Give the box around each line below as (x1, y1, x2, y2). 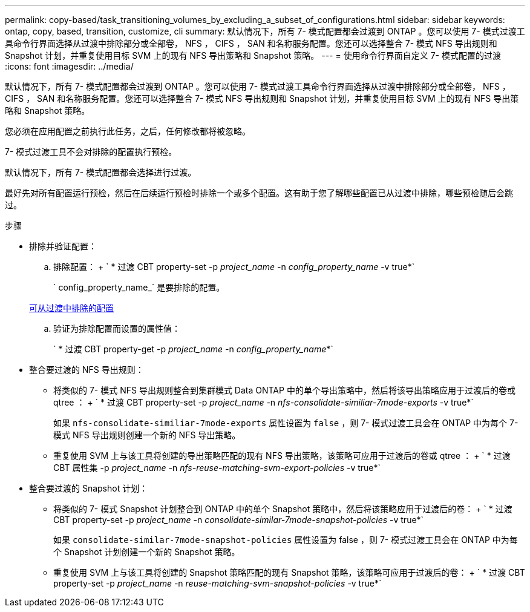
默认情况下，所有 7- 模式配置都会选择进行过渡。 (5, 167, 197, 177)
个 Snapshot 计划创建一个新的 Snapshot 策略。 (53, 547, 240, 557)
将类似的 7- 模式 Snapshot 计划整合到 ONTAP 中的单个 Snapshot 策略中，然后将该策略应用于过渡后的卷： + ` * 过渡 (53, 504, 512, 514)
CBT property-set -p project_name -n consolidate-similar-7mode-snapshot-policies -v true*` (53, 515, 424, 525)
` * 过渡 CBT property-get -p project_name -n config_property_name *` (53, 344, 333, 354)
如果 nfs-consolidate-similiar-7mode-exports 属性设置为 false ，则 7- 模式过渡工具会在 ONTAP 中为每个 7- (53, 418, 519, 428)
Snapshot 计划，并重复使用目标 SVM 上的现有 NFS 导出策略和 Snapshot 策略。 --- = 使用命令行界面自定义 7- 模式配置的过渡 (5, 50, 501, 61)
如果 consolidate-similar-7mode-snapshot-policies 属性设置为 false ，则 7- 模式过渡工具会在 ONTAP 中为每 (53, 535, 518, 545)
